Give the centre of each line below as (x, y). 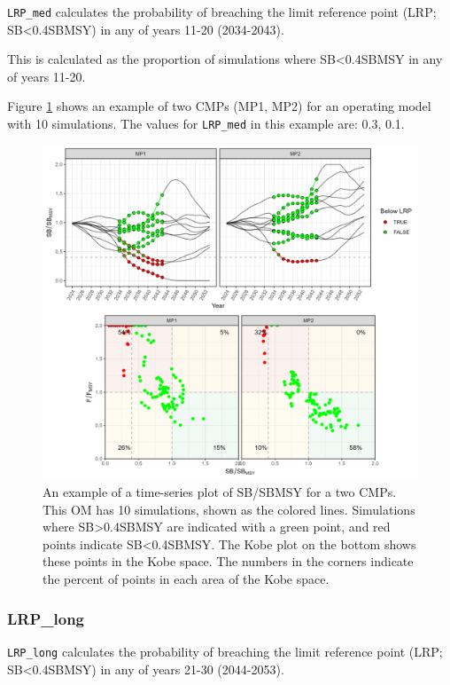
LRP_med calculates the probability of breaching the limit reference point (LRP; (222, 12)
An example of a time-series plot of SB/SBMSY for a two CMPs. (220, 492)
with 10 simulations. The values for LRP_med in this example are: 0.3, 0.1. (206, 124)
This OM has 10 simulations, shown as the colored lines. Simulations (229, 509)
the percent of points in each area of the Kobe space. (186, 579)
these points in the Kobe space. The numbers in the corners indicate (228, 561)
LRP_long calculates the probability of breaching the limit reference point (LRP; (225, 651)
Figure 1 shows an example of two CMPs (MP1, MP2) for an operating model (219, 106)
